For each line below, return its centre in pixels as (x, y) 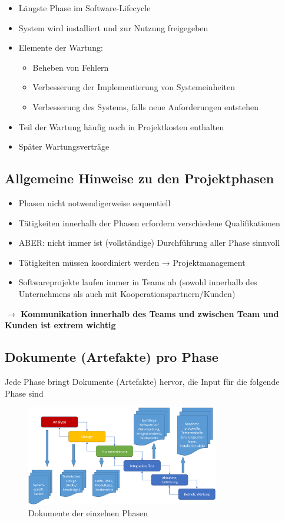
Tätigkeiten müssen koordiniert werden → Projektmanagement (132, 262)
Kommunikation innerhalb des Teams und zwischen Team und (150, 313)
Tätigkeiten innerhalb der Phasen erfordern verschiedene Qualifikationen (149, 222)
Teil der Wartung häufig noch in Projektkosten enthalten (121, 126)
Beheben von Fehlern (71, 67)
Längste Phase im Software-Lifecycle (84, 8)
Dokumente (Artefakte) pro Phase (112, 357)
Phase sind (24, 393)
